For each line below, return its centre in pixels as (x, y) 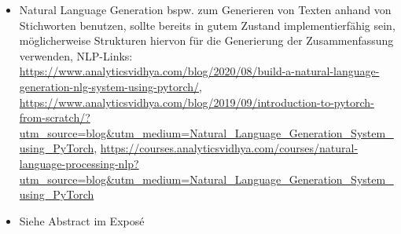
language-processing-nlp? (79, 163)
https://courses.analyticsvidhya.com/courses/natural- (229, 148)
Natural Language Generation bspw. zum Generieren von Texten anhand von (205, 9)
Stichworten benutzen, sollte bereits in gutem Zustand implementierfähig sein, (207, 25)
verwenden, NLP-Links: (76, 55)
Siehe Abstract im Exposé (82, 220)
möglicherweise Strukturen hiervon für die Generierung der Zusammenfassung (206, 40)
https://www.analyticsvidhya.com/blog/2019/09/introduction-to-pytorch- (197, 102)
